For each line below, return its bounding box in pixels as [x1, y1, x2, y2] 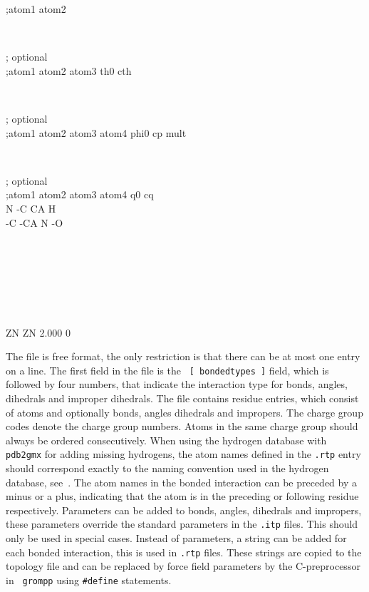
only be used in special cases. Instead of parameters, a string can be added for [6, 531, 347, 545]
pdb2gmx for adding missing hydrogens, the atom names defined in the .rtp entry [6, 446, 361, 461]
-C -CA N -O [6, 215, 63, 230]
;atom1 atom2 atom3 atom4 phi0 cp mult [6, 125, 187, 140]
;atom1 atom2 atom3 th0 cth [6, 63, 132, 78]
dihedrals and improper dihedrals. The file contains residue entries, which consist [6, 390, 359, 405]
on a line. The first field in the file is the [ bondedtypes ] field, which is [6, 362, 329, 377]
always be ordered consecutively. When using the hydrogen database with [6, 432, 327, 447]
